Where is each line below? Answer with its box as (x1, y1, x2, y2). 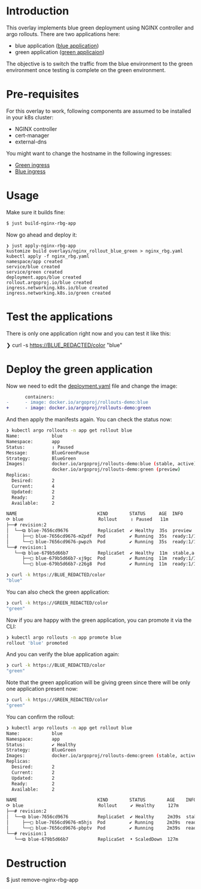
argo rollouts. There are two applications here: (6, 30, 120, 37)
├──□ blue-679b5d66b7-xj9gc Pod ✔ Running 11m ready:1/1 (22, 555, 197, 562)
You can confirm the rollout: (6, 713, 75, 720)
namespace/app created (6, 258, 63, 265)
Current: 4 (11, 483, 55, 489)
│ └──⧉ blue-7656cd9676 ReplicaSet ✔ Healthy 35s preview (6, 528, 192, 534)
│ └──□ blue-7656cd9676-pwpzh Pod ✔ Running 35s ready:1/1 (6, 538, 197, 544)
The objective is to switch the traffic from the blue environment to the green (6, 60, 193, 67)
